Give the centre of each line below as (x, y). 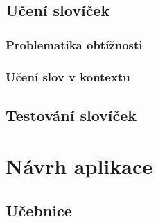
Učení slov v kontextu (68, 76)
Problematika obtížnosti (74, 44)
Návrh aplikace (79, 166)
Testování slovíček (71, 114)
